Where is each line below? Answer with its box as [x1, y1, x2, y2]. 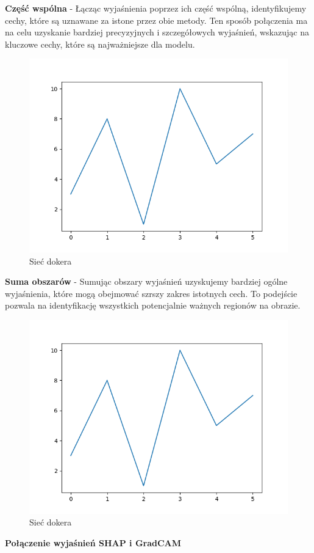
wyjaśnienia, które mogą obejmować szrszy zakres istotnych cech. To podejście [5, 287, 298, 299]
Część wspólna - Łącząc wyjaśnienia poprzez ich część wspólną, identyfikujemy [5, 2, 307, 14]
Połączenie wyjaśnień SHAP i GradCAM [5, 536, 182, 549]
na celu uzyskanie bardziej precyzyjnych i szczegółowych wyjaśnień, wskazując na [5, 26, 309, 38]
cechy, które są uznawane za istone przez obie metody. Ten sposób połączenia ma [5, 13, 308, 26]
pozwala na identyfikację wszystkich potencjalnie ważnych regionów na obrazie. [5, 299, 301, 312]
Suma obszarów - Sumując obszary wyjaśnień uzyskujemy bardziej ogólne [5, 275, 288, 288]
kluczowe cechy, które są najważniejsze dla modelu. [5, 37, 195, 50]
